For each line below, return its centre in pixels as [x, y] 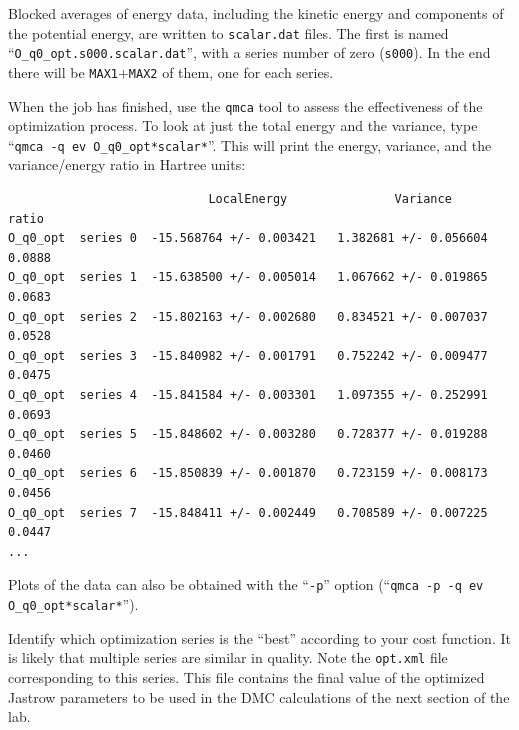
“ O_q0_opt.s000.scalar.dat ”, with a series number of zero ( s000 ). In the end [249, 52]
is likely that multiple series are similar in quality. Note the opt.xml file [228, 657]
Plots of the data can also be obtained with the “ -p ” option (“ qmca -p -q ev [246, 584]
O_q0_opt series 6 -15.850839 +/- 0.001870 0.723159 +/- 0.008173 [248, 473]
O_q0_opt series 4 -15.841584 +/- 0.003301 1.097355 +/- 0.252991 [248, 395]
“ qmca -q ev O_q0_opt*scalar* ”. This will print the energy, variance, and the [250, 144]
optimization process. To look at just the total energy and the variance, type [243, 125]
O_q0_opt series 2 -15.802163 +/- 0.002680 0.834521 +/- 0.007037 [248, 316]
